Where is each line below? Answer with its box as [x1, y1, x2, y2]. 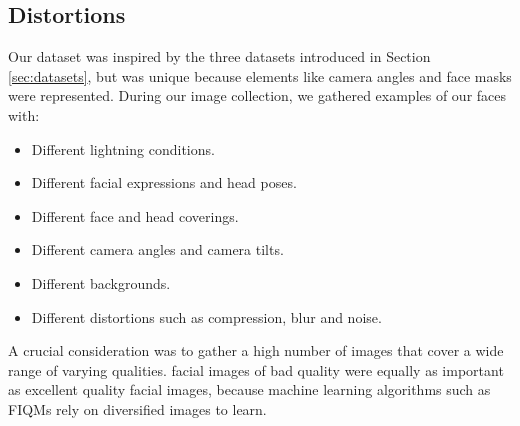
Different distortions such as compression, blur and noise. [31, 306, 382, 327]
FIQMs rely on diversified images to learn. [8, 398, 267, 419]
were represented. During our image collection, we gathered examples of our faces [8, 85, 507, 106]
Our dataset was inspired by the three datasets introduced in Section [8, 46, 431, 67]
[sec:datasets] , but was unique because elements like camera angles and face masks [8, 65, 512, 86]
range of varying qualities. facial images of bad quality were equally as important [8, 359, 504, 380]
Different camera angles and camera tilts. [31, 239, 284, 260]
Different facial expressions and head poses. [31, 172, 297, 193]
